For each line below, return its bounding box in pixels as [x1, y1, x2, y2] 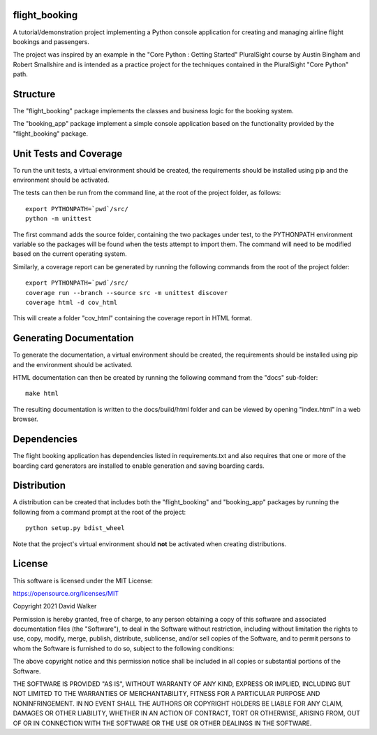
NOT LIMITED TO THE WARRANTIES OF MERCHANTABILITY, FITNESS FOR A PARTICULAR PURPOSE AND [13, 690, 320, 698]
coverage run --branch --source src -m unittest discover [25, 289, 228, 297]
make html [25, 390, 59, 398]
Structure [13, 88, 56, 100]
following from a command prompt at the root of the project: [13, 508, 186, 516]
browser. [13, 415, 38, 423]
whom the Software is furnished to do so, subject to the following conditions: [13, 644, 235, 652]
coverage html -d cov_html [25, 298, 118, 306]
